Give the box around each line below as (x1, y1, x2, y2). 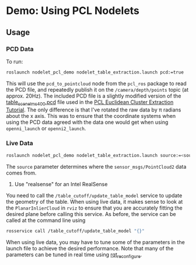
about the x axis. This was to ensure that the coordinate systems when (6, 112, 176, 119)
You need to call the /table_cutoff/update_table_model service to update (6, 191, 183, 199)
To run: (6, 58, 23, 65)
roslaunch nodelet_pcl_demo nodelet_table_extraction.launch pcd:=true (6, 69, 184, 75)
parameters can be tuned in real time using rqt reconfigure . (6, 251, 142, 259)
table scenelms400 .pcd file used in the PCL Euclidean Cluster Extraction (6, 98, 174, 107)
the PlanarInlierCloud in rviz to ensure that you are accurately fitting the (6, 204, 183, 211)
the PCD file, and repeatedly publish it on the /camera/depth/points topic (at (6, 86, 188, 93)
